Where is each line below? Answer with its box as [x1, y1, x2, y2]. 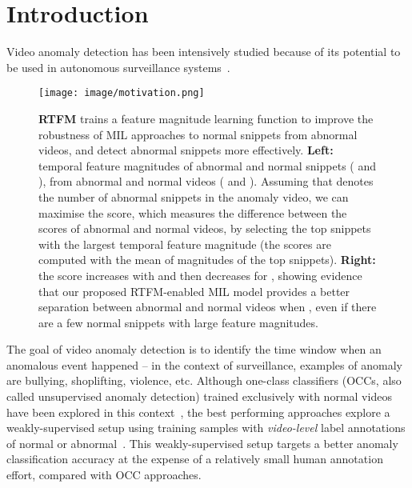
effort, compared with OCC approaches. [6, 466, 202, 483]
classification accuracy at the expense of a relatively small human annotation [6, 450, 383, 467]
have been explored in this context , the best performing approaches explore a [6, 403, 390, 420]
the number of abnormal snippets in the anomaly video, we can [38, 188, 349, 205]
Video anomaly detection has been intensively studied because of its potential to [6, 43, 401, 60]
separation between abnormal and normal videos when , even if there [38, 298, 377, 315]
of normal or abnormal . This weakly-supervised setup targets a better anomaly [6, 434, 398, 451]
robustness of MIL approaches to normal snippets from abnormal [38, 126, 358, 142]
